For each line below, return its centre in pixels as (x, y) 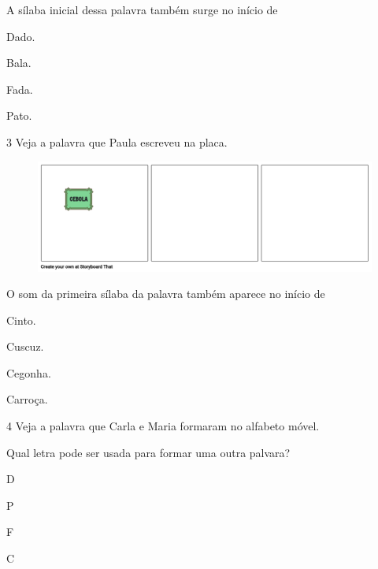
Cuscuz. (25, 346)
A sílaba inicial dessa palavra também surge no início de (142, 9)
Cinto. (21, 320)
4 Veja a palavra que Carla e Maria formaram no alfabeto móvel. (163, 426)
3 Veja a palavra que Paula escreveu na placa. (117, 141)
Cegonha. (29, 372)
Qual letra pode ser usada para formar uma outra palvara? (148, 452)
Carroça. (27, 399)
